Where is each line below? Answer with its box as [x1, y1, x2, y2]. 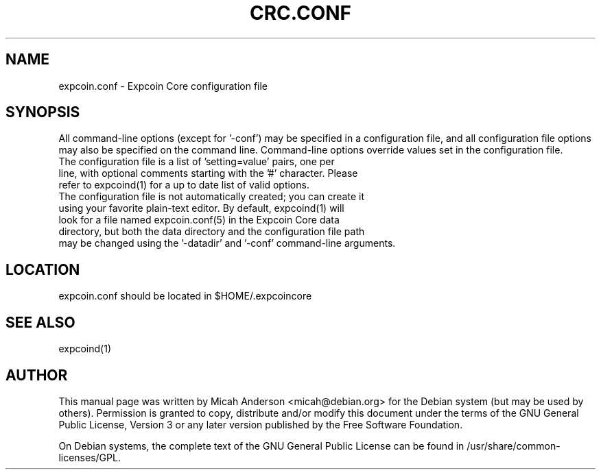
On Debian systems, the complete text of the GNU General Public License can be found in [58, 439, 464, 452]
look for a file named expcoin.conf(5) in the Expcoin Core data [58, 214, 340, 226]
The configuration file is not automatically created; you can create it [58, 191, 364, 203]
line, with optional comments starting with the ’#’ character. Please [58, 167, 358, 180]
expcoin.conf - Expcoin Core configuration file [58, 80, 268, 92]
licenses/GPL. [58, 451, 121, 463]
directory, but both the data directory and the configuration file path [58, 226, 365, 238]
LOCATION [5, 260, 80, 278]
